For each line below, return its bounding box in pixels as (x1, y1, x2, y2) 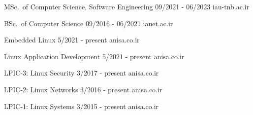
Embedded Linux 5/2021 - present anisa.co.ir (4, 35, 140, 45)
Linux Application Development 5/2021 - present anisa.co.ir (4, 51, 185, 61)
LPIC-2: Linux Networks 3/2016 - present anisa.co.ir (4, 84, 162, 94)
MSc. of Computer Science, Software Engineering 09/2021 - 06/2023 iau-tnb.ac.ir (4, 1, 250, 11)
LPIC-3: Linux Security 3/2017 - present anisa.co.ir (4, 68, 159, 78)
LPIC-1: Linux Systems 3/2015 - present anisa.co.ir (4, 101, 159, 111)
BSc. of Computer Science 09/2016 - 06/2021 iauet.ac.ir (4, 18, 173, 28)
